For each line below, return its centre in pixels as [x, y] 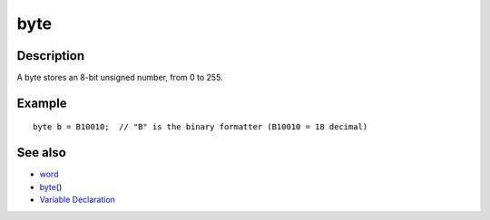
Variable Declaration [77, 200]
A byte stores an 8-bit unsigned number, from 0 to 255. [120, 78]
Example [42, 103]
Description [51, 56]
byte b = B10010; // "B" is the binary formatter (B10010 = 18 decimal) [201, 127]
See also [42, 153]
